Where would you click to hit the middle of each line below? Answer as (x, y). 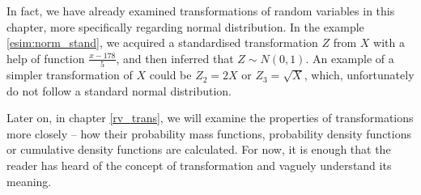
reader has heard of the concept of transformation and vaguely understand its (199, 165)
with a (389, 42)
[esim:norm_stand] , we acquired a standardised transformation (162, 42)
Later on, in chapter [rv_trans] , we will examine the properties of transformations (210, 118)
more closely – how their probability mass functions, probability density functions (209, 133)
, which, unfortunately (359, 75)
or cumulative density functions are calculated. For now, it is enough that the (199, 149)
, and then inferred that (175, 58)
